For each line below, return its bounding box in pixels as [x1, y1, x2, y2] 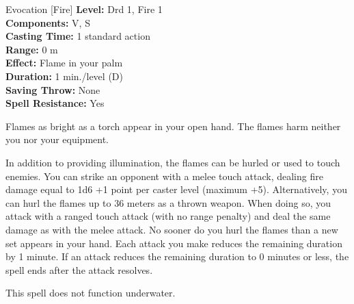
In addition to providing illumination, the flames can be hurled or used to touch [5, 155, 340, 169]
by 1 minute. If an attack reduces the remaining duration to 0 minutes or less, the [5, 249, 349, 264]
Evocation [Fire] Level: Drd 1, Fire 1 [5, 2, 163, 16]
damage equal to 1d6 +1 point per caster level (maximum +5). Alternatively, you [5, 182, 347, 197]
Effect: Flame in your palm [5, 55, 123, 70]
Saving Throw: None [5, 82, 100, 97]
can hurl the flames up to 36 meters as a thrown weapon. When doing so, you [5, 195, 331, 210]
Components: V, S [5, 15, 90, 29]
